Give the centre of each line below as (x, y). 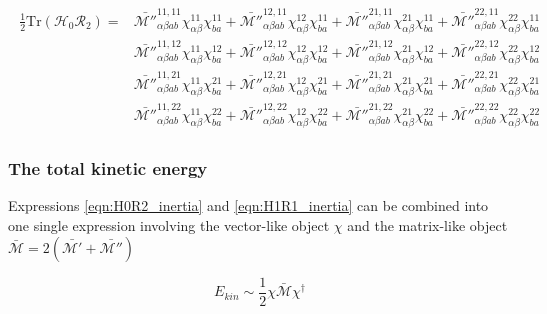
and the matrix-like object (427, 225)
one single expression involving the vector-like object (169, 225)
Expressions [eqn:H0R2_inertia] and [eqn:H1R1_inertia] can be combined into (248, 205)
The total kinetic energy (108, 168)
